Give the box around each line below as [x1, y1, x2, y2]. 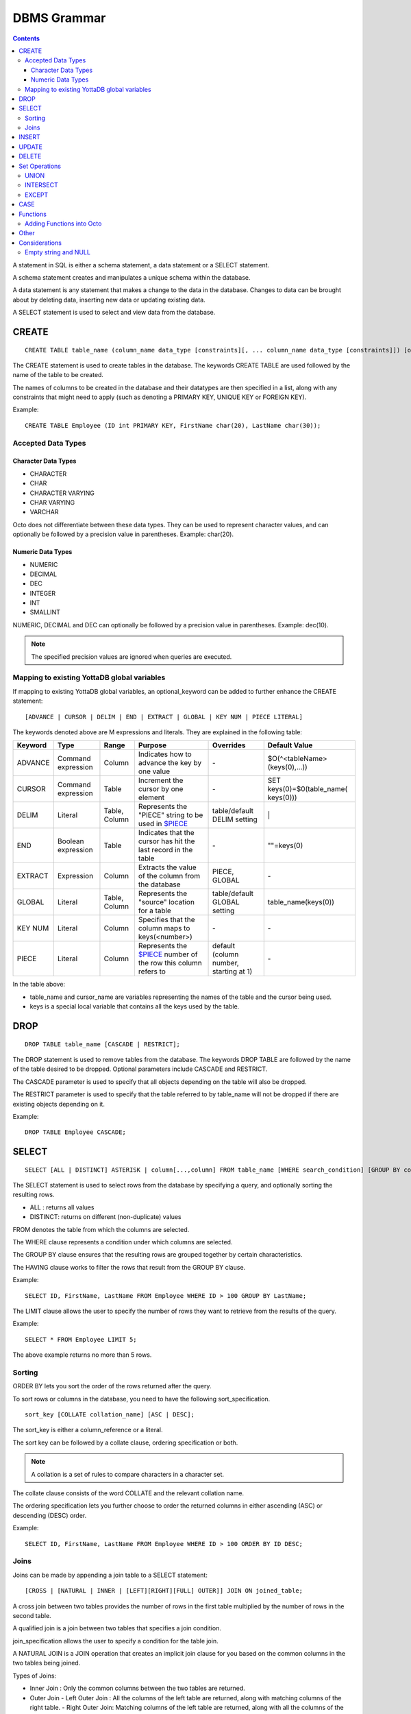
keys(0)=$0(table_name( [267, 784, 348, 794]
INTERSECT [25, 181, 58, 189]
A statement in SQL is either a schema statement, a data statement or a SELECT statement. [12, 261, 270, 269]
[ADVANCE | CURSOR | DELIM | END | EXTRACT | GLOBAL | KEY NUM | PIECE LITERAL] [25, 713, 303, 721]
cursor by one [138, 784, 184, 794]
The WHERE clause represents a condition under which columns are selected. [12, 1238, 233, 1246]
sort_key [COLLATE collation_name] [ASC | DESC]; [25, 1411, 195, 1419]
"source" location [138, 897, 195, 907]
